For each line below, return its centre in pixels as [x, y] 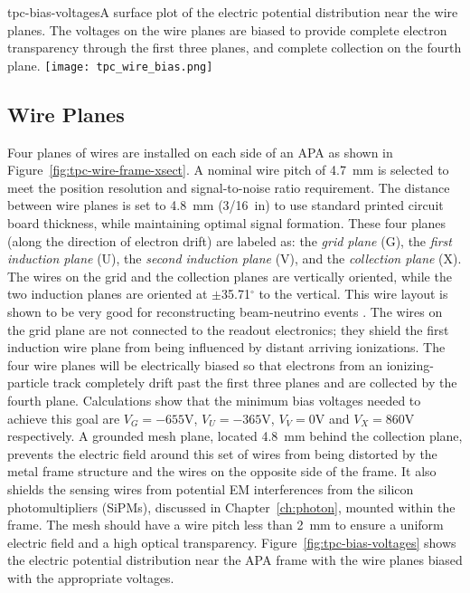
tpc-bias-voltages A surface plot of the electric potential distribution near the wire [233, 12]
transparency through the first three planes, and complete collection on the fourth [235, 48]
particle [28, 383]
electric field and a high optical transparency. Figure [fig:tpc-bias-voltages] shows [232, 542]
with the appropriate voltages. [91, 577]
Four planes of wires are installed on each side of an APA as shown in [200, 152]
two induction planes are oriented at [108, 294]
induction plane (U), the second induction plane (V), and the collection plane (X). [235, 258]
